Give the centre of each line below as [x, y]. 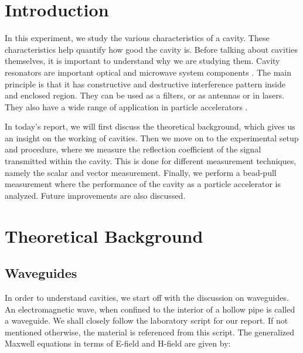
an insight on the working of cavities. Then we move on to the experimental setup [152, 138]
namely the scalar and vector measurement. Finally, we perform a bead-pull [141, 172]
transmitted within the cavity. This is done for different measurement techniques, [151, 161]
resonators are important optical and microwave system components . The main [148, 72]
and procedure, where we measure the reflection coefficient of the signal [133, 149]
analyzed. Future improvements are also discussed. [95, 195]
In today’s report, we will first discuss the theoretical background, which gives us [150, 126]
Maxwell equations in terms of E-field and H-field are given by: [118, 343]
